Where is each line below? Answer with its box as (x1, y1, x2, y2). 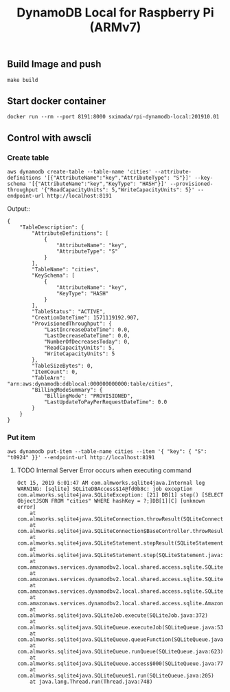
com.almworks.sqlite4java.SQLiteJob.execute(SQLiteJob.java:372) (16, 612, 208, 619)
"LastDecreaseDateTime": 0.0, (43, 333, 130, 339)
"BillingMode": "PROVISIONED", (43, 392, 134, 400)
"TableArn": (32, 375, 67, 381)
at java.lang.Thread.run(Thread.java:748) (30, 678, 153, 686)
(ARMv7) (89, 19, 141, 35)
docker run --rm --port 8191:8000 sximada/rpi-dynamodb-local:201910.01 (7, 114, 220, 120)
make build (7, 76, 38, 83)
